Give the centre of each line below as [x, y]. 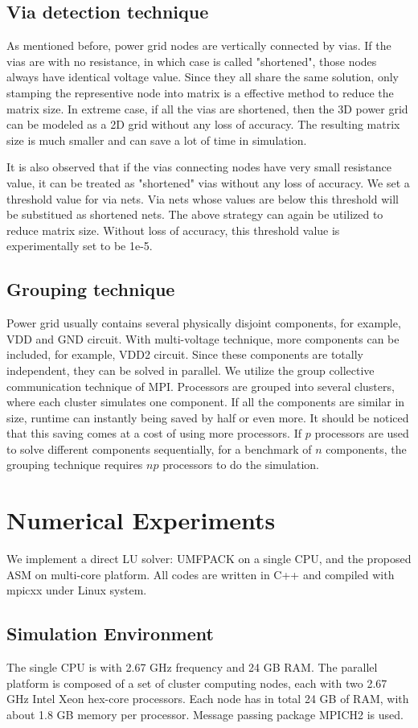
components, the [366, 448]
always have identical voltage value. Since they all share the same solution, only [203, 77]
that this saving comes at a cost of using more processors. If [154, 433]
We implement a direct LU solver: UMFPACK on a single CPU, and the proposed [209, 559]
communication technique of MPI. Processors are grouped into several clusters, [201, 386]
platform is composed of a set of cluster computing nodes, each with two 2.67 [197, 683]
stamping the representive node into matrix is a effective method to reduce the [200, 92]
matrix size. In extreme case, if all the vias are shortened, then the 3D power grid [207, 108]
